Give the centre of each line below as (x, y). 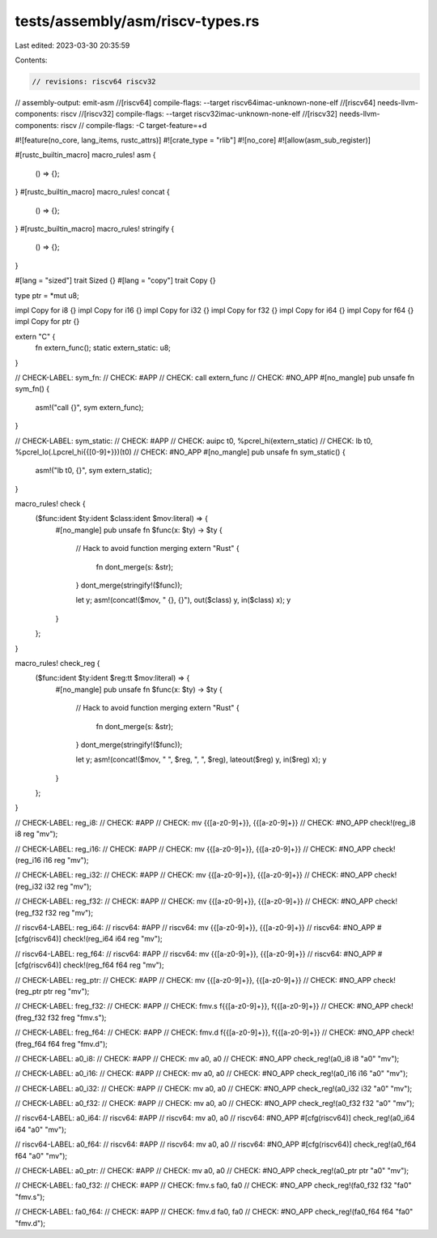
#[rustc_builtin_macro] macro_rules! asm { (85, 155)
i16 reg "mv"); (66, 860)
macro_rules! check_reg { (57, 663)
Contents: (31, 60)
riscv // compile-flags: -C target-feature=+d (134, 125)
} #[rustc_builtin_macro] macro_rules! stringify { (95, 229)
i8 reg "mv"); (36, 834)
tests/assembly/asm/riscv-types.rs (137, 21)
